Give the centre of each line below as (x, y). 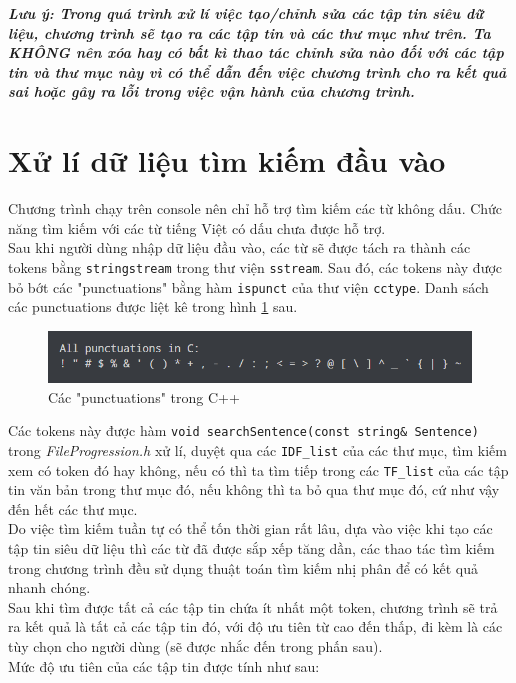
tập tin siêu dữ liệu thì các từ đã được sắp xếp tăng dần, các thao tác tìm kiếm (251, 547)
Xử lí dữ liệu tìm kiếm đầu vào (227, 160)
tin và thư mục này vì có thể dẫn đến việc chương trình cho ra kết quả (257, 71)
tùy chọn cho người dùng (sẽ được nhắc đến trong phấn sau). (195, 645)
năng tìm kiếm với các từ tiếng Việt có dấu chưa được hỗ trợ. (197, 227)
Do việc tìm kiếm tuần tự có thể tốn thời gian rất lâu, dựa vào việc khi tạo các (250, 528)
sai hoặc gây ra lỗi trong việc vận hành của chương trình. (211, 91)
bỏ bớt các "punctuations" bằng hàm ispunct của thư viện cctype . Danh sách (248, 286)
